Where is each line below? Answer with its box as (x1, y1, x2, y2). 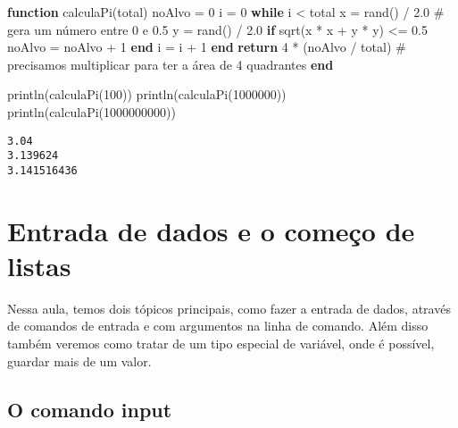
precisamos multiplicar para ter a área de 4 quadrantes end (7, 55, 334, 73)
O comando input (7, 395, 172, 423)
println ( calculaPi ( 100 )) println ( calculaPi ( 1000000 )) (7, 85, 287, 104)
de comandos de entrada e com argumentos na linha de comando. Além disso (7, 316, 429, 335)
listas (7, 247, 71, 283)
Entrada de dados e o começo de (7, 212, 415, 248)
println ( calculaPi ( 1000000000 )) (7, 102, 176, 121)
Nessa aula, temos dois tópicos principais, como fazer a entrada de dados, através (7, 298, 451, 317)
